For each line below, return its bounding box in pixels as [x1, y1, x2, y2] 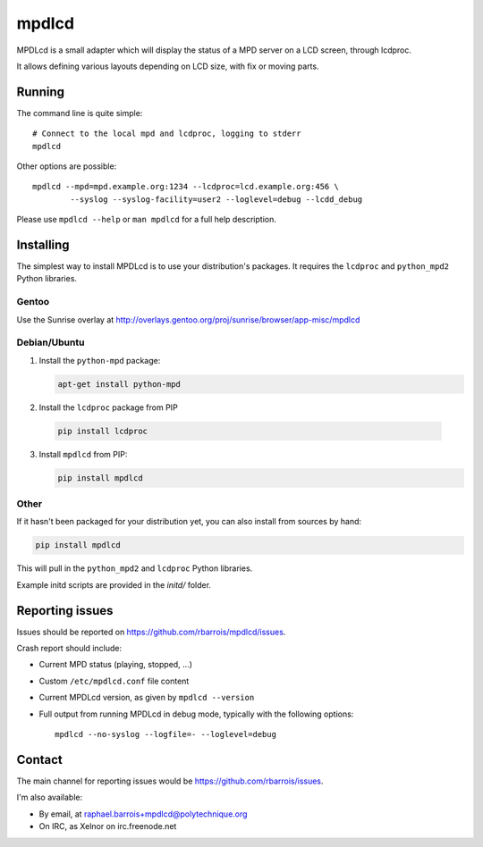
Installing [16, 238, 71, 252]
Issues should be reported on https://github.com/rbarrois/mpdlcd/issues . [16, 626, 286, 637]
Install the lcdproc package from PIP [38, 402, 178, 413]
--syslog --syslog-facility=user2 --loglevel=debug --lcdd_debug [70, 194, 363, 205]
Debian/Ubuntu [16, 336, 85, 348]
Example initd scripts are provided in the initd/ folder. [16, 579, 212, 590]
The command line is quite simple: [16, 107, 143, 118]
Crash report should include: [16, 643, 123, 654]
